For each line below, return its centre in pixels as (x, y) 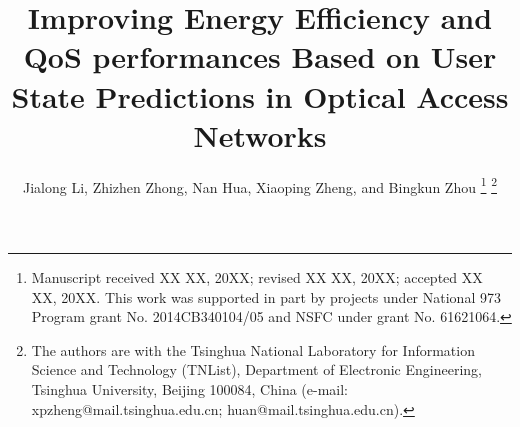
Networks (260, 134)
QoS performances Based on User (260, 56)
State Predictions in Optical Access (260, 95)
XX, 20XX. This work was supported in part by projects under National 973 (266, 296)
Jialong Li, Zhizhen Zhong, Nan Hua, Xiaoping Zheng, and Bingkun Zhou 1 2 (260, 185)
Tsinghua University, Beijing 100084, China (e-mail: (189, 388)
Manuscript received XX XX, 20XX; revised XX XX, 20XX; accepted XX (257, 276)
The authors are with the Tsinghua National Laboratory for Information (253, 349)
